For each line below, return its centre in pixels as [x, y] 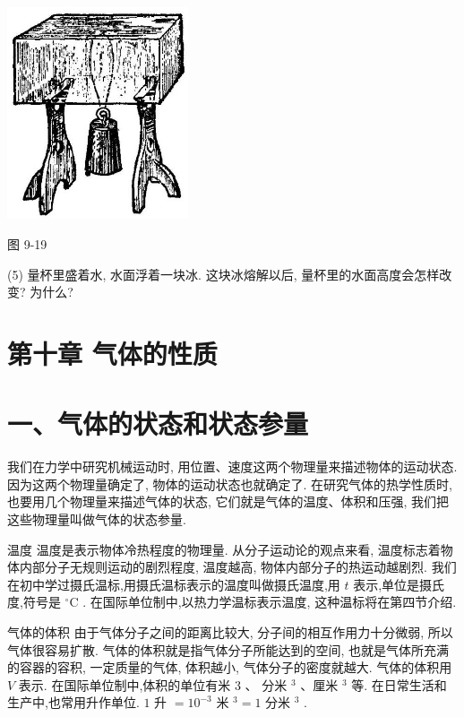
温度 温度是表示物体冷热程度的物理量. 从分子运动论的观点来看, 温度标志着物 [230, 549]
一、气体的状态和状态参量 [158, 423]
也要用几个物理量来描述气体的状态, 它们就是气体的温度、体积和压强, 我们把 [228, 501]
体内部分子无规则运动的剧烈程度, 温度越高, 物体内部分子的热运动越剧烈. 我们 [232, 567]
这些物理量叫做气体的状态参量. [97, 519]
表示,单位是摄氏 [399, 584]
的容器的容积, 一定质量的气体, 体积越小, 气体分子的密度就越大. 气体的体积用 [230, 667]
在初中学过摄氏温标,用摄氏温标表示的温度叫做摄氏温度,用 [174, 584]
